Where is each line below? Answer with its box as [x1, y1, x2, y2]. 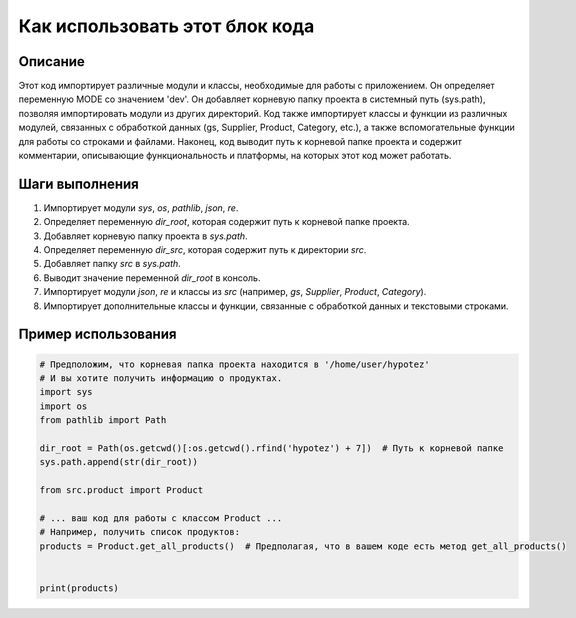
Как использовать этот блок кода [18, 15, 315, 37]
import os [39, 400, 88, 412]
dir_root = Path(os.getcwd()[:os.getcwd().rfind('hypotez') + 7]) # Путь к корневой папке [39, 443, 504, 454]
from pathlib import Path [39, 415, 167, 426]
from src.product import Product [39, 485, 204, 496]
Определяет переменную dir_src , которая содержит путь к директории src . [43, 244, 367, 256]
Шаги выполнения [18, 175, 139, 192]
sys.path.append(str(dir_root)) [39, 456, 199, 468]
